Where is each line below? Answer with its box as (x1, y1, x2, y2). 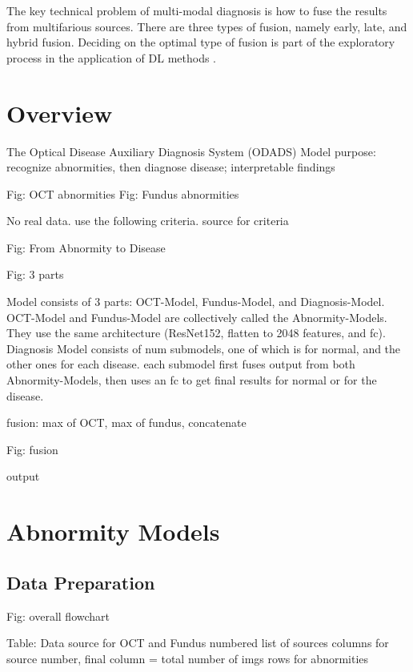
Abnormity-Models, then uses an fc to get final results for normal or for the (6, 372, 377, 388)
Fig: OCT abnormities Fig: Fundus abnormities (6, 185, 239, 202)
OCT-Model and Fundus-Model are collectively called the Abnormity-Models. (6, 308, 387, 325)
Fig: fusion (6, 441, 58, 457)
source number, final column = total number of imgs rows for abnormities (6, 650, 369, 666)
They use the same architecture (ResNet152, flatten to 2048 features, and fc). (6, 324, 386, 341)
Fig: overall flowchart (6, 607, 110, 624)
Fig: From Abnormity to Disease (6, 239, 166, 256)
